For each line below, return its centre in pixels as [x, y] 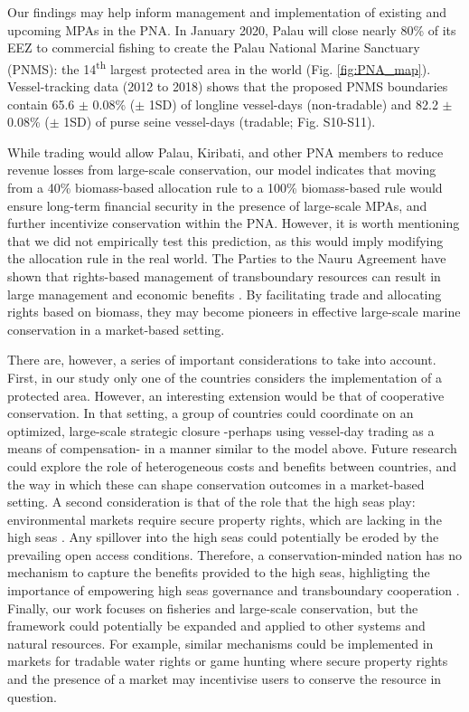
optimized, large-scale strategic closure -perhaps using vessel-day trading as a [221, 430]
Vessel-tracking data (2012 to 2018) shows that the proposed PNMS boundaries [228, 86]
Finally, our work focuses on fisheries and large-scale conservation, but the [213, 608]
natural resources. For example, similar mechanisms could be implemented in [220, 643]
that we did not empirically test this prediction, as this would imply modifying [225, 240]
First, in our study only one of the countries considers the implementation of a [225, 377]
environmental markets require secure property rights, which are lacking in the [225, 519]
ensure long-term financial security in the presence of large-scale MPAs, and [217, 205]
